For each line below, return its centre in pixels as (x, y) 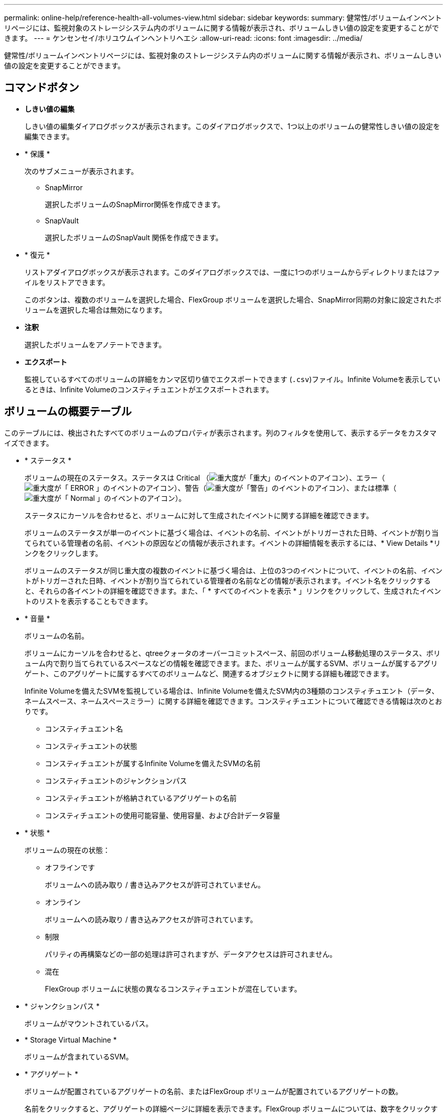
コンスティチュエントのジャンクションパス (116, 780)
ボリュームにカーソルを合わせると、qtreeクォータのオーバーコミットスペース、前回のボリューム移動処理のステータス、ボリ (233, 653)
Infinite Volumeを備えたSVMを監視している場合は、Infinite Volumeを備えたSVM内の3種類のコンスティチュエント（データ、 (232, 691)
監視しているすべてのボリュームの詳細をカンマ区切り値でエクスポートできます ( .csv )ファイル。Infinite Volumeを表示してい (232, 379)
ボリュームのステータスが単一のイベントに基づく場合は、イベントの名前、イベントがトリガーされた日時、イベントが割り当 (232, 533)
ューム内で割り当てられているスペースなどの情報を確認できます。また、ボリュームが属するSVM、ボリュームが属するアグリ (231, 663)
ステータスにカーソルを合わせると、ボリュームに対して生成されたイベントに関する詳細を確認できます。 (199, 515)
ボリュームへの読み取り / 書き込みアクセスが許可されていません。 (155, 884)
